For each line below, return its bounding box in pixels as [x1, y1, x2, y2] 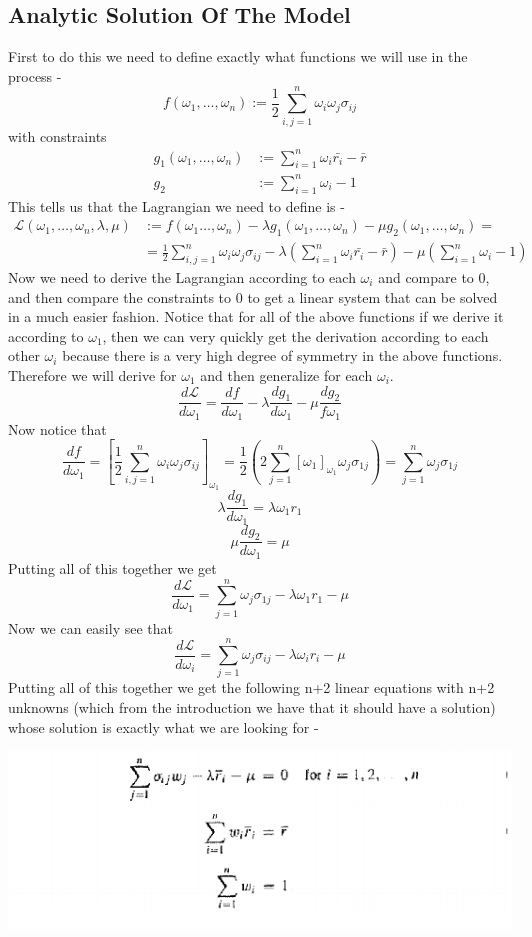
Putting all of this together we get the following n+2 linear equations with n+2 [8, 677, 495, 698]
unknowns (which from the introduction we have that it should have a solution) [8, 696, 496, 717]
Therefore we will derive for [8, 364, 177, 385]
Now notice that [8, 418, 107, 439]
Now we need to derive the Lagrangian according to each [8, 267, 356, 288]
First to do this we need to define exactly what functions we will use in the [8, 46, 468, 67]
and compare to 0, [378, 267, 490, 288]
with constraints [8, 125, 107, 146]
